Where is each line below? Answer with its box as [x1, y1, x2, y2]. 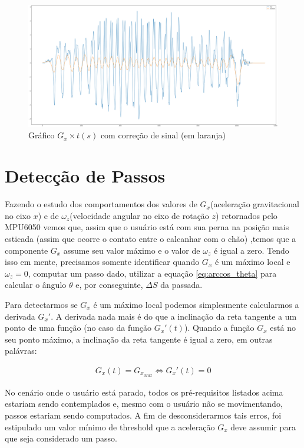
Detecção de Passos [5, 164, 166, 188]
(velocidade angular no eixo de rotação [70, 209, 209, 221]
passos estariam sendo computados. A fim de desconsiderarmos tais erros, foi [5, 409, 282, 421]
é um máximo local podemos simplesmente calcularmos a [93, 298, 299, 310]
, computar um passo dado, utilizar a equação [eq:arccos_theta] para [28, 267, 277, 279]
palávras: [5, 344, 37, 357]
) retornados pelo [216, 209, 277, 221]
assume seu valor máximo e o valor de [63, 244, 200, 256]
